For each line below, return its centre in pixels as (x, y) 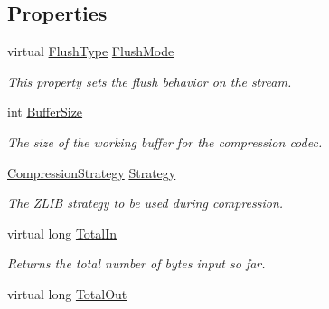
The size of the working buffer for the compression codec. (165, 141)
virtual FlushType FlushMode (91, 51)
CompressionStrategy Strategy (92, 172)
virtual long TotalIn (62, 233)
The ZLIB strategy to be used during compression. (146, 203)
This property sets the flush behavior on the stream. (150, 81)
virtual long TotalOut (67, 293)
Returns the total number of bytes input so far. (136, 263)
